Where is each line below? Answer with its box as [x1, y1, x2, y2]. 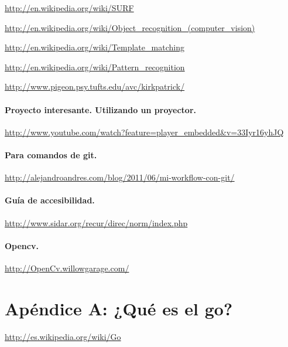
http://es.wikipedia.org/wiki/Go [5, 330, 121, 342]
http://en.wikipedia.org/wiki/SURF [5, 2, 134, 13]
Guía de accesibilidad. [5, 194, 95, 206]
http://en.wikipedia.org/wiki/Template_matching [5, 41, 184, 53]
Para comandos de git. [5, 148, 97, 161]
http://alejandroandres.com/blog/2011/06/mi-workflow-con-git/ [5, 171, 235, 183]
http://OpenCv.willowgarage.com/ [5, 261, 129, 274]
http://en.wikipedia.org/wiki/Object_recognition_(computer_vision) [5, 21, 255, 33]
